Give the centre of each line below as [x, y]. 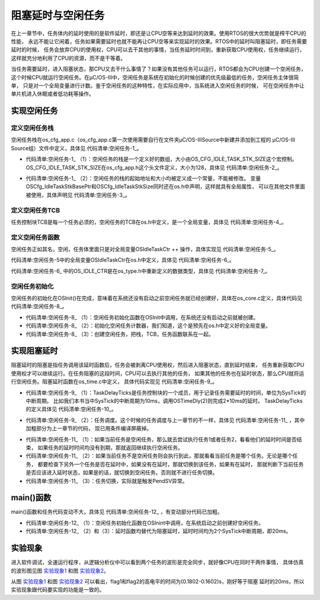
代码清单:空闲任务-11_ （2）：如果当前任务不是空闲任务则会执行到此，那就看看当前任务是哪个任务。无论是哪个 [159, 456]
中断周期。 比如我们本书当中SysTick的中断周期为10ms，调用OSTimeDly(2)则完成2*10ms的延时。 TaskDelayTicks [164, 401]
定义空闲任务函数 [35, 237]
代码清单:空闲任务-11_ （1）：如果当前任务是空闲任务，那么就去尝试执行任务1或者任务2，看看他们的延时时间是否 [161, 439]
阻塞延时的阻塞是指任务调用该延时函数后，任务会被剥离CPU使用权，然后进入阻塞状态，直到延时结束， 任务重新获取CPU [158, 365]
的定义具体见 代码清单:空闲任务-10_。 [71, 409]
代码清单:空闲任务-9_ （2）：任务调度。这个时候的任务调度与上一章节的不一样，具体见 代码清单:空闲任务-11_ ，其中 [165, 420]
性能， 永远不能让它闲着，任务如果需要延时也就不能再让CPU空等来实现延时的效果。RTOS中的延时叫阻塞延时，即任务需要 [159, 41]
